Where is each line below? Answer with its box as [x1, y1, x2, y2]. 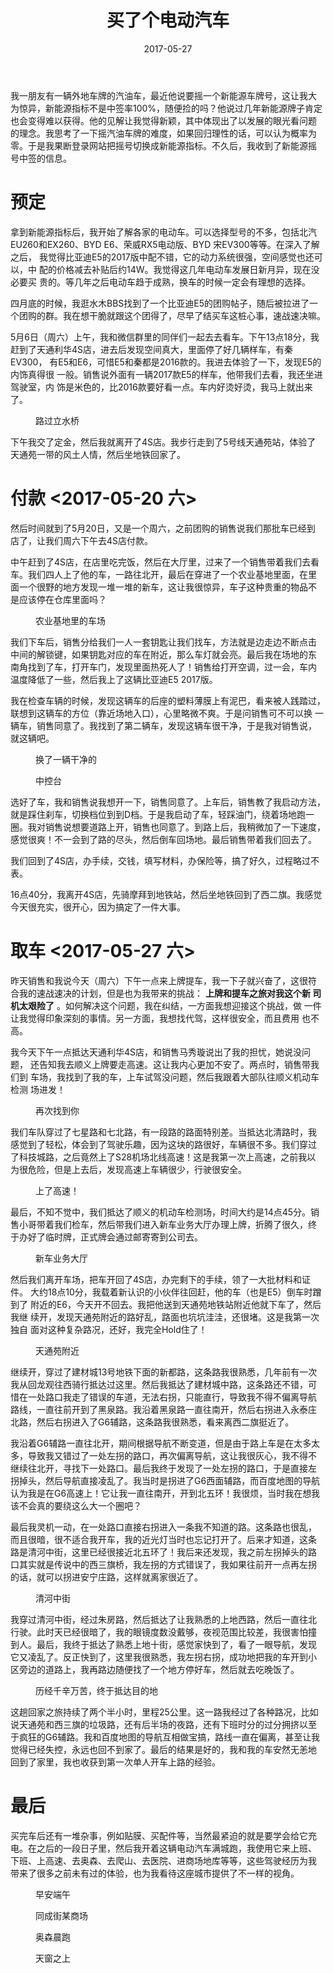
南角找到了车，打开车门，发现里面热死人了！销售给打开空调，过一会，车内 [10, 661, 317, 673]
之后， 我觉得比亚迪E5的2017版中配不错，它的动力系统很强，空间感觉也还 [10, 251, 315, 263]
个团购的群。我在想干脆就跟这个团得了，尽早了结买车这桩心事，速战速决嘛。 [10, 309, 326, 321]
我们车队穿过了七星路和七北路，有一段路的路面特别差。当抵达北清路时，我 [10, 1126, 317, 1138]
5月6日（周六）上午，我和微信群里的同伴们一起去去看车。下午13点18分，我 [10, 331, 320, 343]
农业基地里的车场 [35, 614, 106, 626]
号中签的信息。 [10, 152, 72, 164]
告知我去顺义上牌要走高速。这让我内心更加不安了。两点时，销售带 [38, 1058, 311, 1070]
